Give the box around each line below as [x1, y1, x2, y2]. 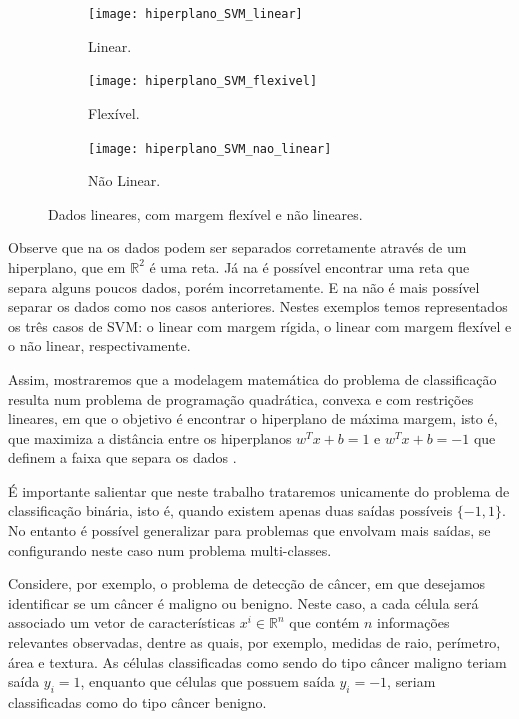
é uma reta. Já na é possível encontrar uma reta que [149, 256, 470, 277]
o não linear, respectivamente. [8, 335, 191, 356]
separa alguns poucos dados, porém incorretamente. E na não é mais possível [8, 276, 480, 297]
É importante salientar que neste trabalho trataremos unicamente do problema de [8, 480, 510, 501]
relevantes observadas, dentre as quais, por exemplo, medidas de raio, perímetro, [8, 632, 501, 653]
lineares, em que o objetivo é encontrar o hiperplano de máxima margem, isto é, [8, 408, 498, 429]
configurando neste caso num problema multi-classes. [8, 539, 332, 560]
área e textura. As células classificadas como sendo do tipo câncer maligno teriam [8, 651, 507, 672]
